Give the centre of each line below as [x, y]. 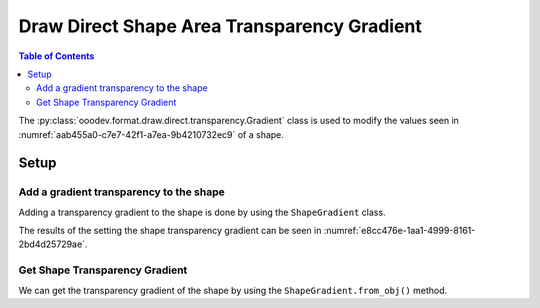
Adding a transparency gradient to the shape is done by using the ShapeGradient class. [202, 212]
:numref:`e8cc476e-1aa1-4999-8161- [399, 231]
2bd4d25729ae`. [53, 244]
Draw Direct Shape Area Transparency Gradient [220, 26]
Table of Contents [56, 56]
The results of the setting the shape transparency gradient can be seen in [170, 231]
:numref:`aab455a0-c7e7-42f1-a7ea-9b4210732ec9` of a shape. [151, 134]
